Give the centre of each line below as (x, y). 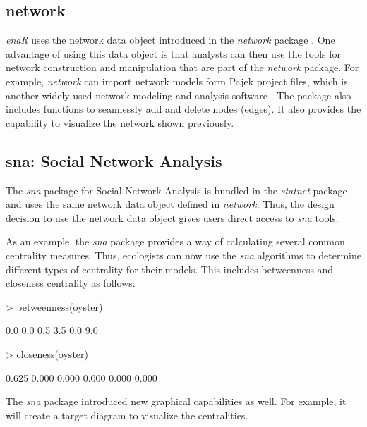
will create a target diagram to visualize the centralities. (127, 415)
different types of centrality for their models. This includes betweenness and (170, 269)
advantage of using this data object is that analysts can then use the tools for (174, 53)
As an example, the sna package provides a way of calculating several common (175, 241)
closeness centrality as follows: (71, 283)
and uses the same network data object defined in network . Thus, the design (170, 204)
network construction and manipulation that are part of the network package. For (182, 67)
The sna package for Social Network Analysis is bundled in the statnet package (176, 190)
